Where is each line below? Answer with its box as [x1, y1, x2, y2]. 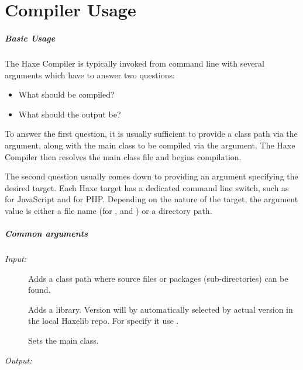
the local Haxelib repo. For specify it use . [28, 314, 179, 327]
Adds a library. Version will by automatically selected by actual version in [28, 303, 293, 315]
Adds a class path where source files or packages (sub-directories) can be [28, 272, 288, 284]
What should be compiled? [18, 88, 115, 101]
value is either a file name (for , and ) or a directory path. [5, 204, 212, 216]
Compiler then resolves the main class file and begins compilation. [5, 150, 242, 162]
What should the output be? [18, 108, 121, 120]
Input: [5, 253, 26, 265]
